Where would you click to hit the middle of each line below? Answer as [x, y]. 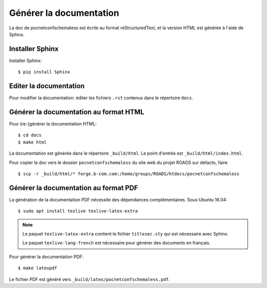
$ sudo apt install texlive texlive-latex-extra [78, 211]
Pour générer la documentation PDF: [46, 257]
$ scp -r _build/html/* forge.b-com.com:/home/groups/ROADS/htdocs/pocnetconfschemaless [129, 174]
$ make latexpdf [38, 268]
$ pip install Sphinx [44, 72]
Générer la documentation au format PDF [74, 188]
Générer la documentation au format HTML [77, 112]
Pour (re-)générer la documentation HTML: [53, 124]
